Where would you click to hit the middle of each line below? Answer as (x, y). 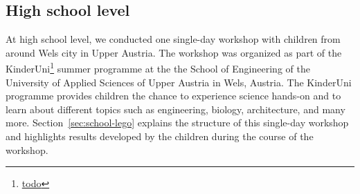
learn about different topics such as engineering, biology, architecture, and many (175, 109)
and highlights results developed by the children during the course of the (160, 136)
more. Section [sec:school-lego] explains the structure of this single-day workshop (177, 123)
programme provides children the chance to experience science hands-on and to (173, 96)
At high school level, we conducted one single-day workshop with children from (173, 39)
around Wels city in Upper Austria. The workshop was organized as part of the (174, 52)
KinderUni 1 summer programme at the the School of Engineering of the (158, 68)
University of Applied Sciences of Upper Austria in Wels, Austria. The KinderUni (179, 82)
